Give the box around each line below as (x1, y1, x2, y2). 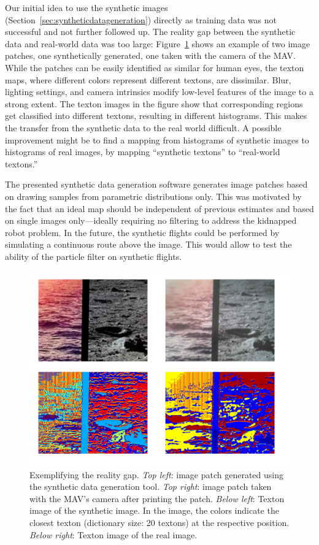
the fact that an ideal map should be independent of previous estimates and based (5, 202, 314, 215)
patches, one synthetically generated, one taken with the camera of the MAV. (5, 49, 296, 62)
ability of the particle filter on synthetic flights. (5, 250, 182, 262)
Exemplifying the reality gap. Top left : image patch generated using (29, 468, 283, 481)
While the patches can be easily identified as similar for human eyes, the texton (5, 61, 304, 74)
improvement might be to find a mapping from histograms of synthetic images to (5, 133, 309, 146)
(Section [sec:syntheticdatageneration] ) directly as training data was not (5, 13, 277, 26)
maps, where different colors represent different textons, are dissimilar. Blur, (5, 73, 291, 86)
